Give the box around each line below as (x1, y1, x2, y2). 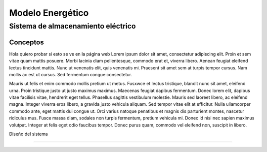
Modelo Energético (9, 7, 89, 18)
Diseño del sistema (9, 131, 48, 137)
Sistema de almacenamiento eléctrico (9, 22, 136, 30)
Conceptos (9, 38, 44, 46)
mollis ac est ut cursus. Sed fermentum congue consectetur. (9, 71, 132, 77)
